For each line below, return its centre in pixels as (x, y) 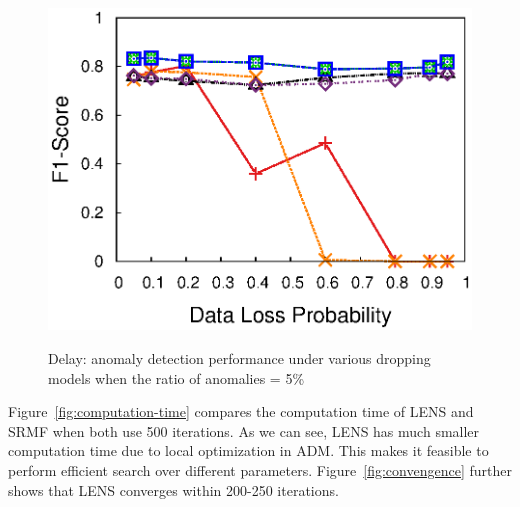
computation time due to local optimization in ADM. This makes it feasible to (248, 450)
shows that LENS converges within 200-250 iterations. (173, 489)
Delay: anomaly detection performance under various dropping (239, 358)
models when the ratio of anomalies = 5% (176, 377)
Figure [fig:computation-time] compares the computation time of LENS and (241, 411)
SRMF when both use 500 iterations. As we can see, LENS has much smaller (244, 430)
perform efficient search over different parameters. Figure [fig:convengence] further (260, 470)
